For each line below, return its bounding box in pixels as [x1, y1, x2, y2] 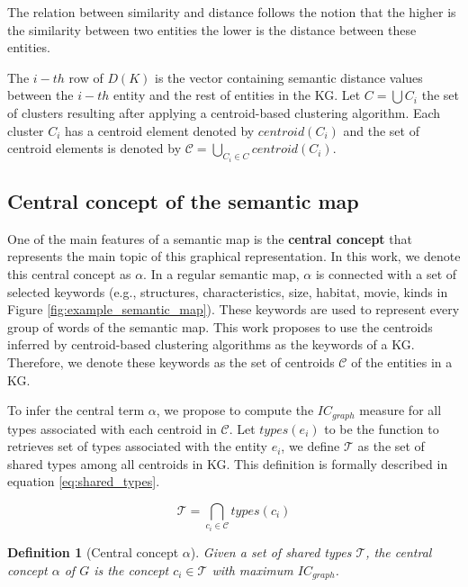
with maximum [211, 560, 293, 579]
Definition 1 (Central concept [7, 542, 179, 561]
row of [68, 68, 103, 86]
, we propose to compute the [156, 401, 314, 420]
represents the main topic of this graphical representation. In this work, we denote [7, 247, 461, 266]
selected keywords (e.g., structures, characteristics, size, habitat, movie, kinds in [7, 282, 448, 301]
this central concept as [7, 264, 131, 283]
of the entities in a [351, 352, 453, 371]
